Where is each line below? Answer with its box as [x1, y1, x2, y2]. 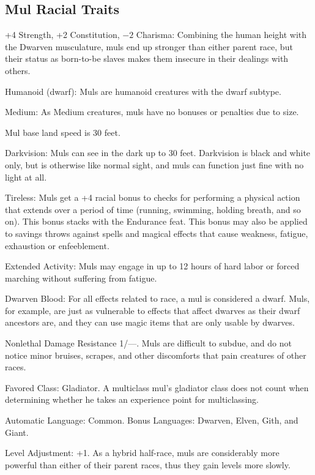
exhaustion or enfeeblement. [5, 239, 109, 252]
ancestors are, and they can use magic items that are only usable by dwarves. [5, 316, 295, 329]
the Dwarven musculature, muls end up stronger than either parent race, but [5, 40, 293, 53]
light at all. [5, 170, 47, 183]
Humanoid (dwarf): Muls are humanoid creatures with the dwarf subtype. [5, 84, 281, 97]
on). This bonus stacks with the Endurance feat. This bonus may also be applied [5, 215, 308, 228]
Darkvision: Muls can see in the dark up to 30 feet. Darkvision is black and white [5, 146, 311, 159]
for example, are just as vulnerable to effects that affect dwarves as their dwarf [5, 304, 300, 316]
